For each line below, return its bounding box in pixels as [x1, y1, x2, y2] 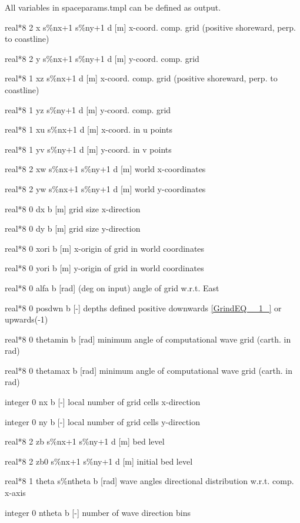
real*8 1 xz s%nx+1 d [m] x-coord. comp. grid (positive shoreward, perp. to [5, 72, 278, 84]
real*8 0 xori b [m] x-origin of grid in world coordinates [5, 242, 205, 254]
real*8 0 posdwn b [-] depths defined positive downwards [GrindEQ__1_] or [5, 301, 282, 314]
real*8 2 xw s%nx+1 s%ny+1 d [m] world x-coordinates [5, 163, 206, 175]
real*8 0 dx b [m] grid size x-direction [5, 202, 141, 215]
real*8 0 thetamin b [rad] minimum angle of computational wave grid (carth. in [5, 333, 291, 345]
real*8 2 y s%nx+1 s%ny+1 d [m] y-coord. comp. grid [5, 52, 199, 64]
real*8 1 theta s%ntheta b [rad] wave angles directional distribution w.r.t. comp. [5, 475, 294, 487]
